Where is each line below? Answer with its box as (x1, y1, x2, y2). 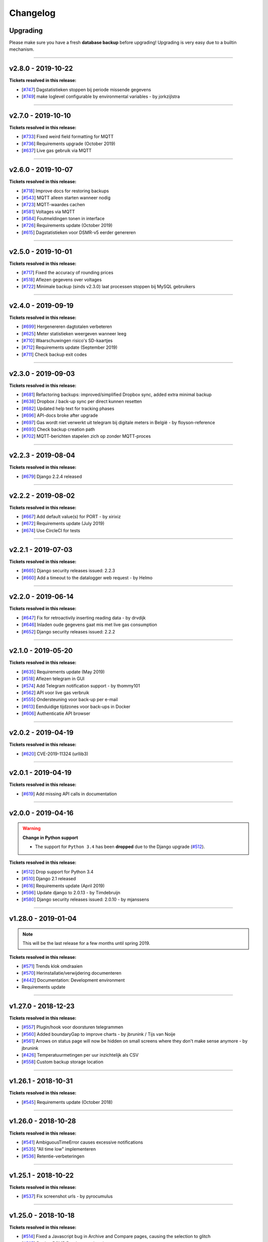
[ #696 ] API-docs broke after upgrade (21, 412, 98, 418)
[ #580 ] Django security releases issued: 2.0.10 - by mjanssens (21, 897, 149, 903)
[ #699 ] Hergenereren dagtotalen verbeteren (21, 323, 112, 330)
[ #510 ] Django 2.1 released (21, 876, 76, 882)
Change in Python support (22, 835, 78, 841)
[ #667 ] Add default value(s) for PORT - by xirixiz (21, 514, 121, 520)
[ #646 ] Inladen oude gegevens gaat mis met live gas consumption (21, 621, 157, 628)
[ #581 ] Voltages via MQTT (21, 209, 75, 215)
